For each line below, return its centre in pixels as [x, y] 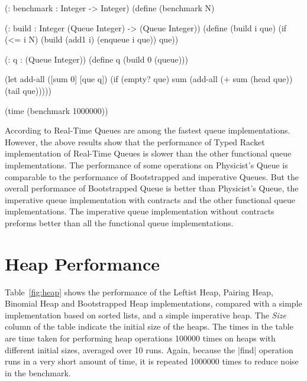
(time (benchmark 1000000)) [56, 110]
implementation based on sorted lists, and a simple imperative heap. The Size [146, 315]
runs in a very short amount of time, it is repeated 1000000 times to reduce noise [152, 361]
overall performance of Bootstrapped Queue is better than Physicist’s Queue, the [152, 188]
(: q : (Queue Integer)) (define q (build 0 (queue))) [97, 59]
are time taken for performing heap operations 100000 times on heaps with [140, 338]
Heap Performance [82, 263]
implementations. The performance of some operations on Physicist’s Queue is [146, 165]
